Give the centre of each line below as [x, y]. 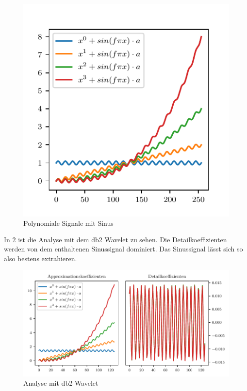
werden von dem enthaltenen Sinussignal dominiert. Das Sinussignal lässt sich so [123, 249]
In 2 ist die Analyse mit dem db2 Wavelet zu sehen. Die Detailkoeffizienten [115, 239]
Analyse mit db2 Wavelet [61, 383]
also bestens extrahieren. [41, 258]
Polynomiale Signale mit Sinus [68, 223]
